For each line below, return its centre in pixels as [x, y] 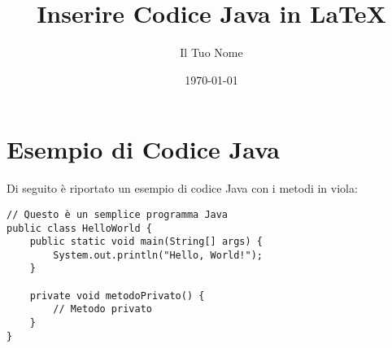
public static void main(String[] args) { [146, 242]
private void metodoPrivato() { [117, 296]
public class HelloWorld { [79, 228]
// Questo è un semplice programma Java [118, 214]
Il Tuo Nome [211, 52]
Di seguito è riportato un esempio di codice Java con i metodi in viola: [182, 188]
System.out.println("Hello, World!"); [158, 255]
